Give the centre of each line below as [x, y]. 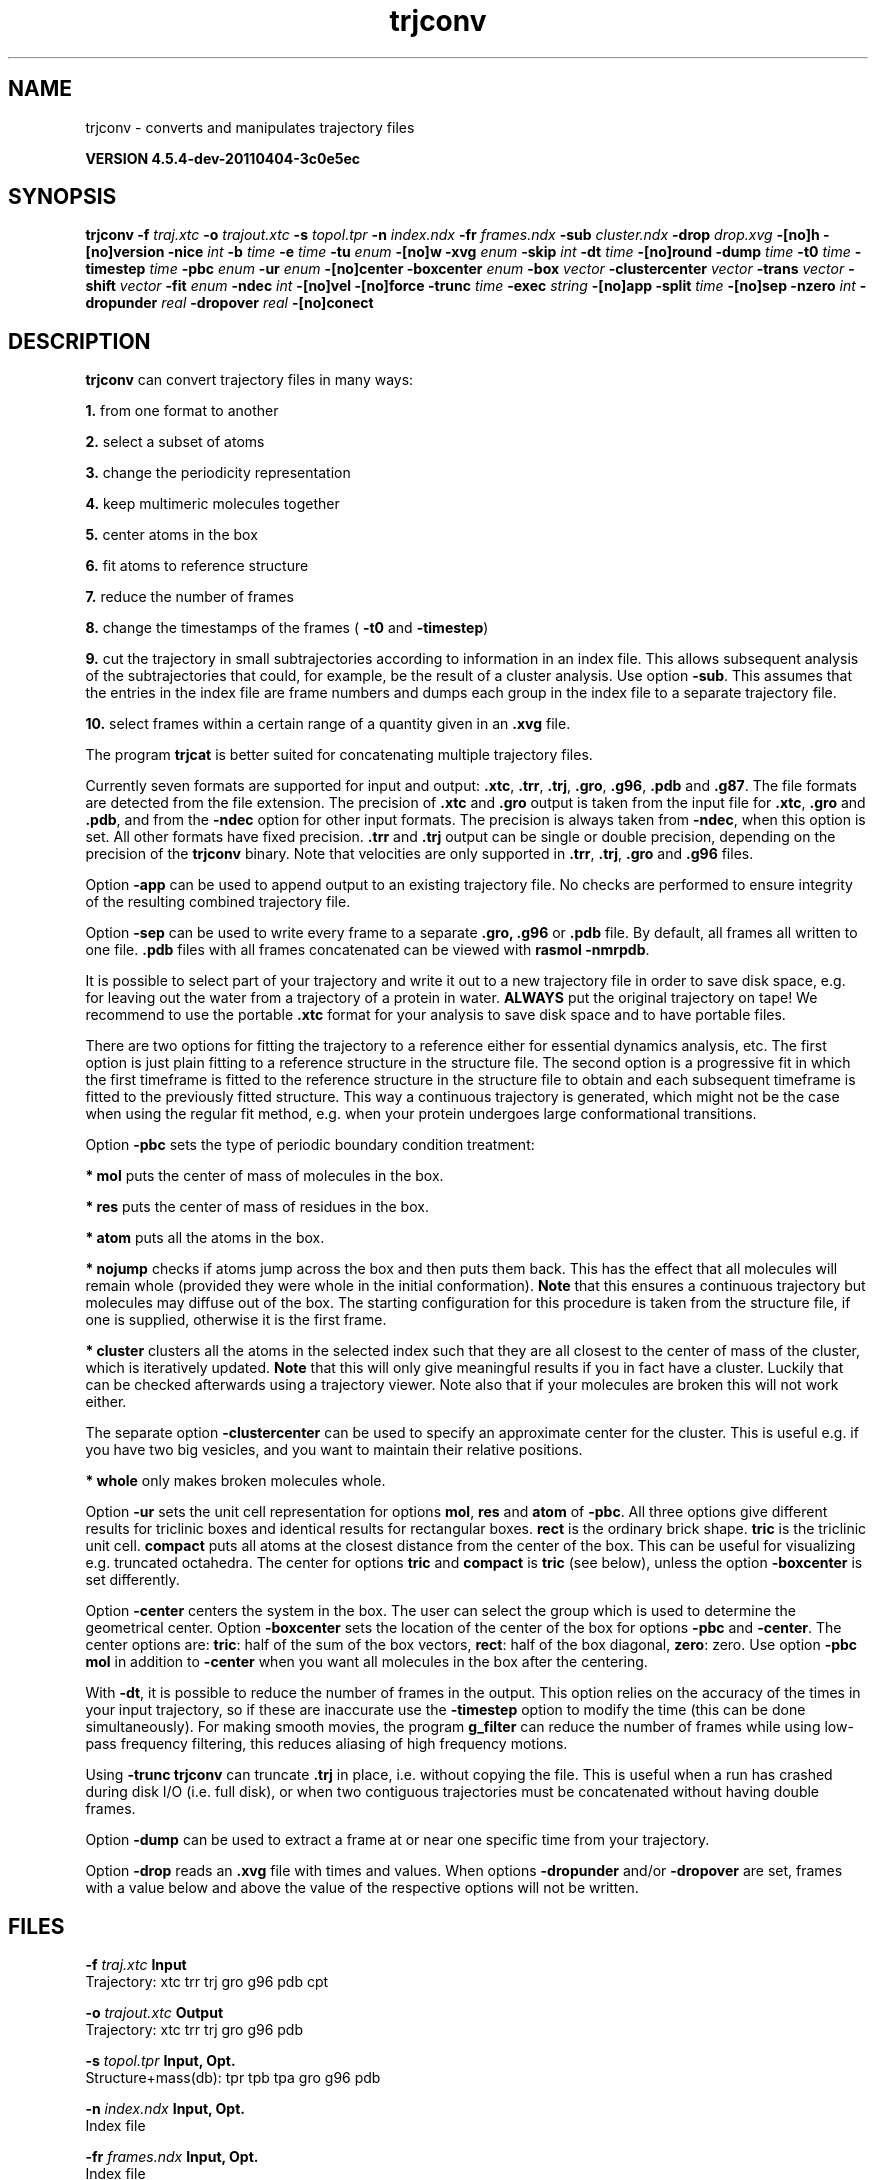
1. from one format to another [182, 411]
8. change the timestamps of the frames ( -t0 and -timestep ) [287, 628]
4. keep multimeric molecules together [212, 504]
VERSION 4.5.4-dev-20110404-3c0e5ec [223, 158]
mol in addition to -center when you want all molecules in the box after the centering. [366, 1662]
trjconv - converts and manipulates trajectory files [250, 127]
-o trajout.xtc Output [154, 2013]
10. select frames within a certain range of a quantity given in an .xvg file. [328, 724]
